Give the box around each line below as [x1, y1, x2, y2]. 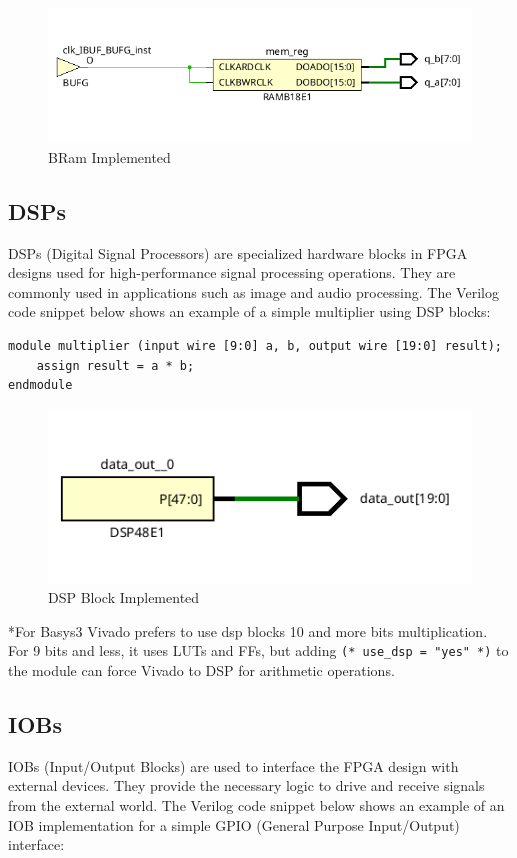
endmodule [8, 378, 73, 393]
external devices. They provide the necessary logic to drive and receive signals [8, 775, 485, 796]
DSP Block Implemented [48, 587, 200, 608]
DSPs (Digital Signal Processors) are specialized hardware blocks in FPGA [8, 242, 468, 263]
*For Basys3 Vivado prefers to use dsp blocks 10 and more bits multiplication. [8, 620, 488, 641]
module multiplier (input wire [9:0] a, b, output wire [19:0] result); [8, 339, 502, 354]
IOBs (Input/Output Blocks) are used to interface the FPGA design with [8, 755, 459, 776]
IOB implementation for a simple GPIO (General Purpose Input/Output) [8, 814, 460, 835]
